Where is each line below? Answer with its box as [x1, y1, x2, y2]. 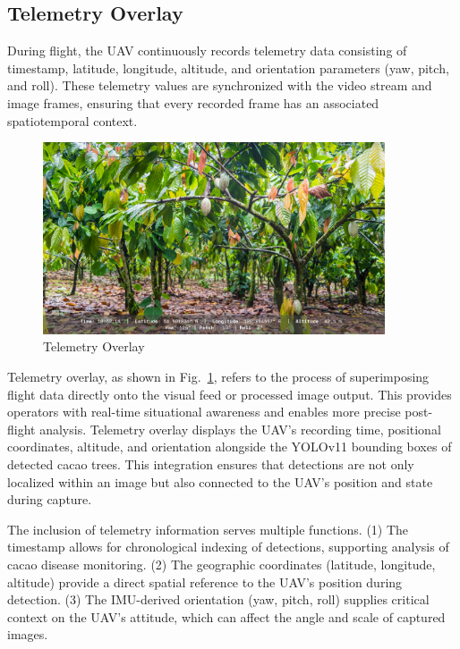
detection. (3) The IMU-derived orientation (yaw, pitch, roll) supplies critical [7, 590, 430, 609]
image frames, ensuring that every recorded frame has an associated [7, 93, 379, 112]
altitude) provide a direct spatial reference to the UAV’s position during [7, 572, 403, 591]
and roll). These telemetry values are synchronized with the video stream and [7, 76, 432, 95]
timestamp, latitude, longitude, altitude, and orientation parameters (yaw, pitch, [7, 58, 449, 77]
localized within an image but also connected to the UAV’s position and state [7, 472, 433, 491]
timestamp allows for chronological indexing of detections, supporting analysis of [7, 537, 449, 556]
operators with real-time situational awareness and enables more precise [7, 402, 401, 421]
